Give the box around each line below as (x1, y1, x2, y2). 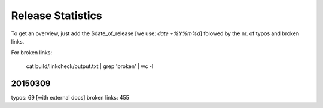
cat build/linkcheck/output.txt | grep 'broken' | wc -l (26, 63, 154, 70)
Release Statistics (11, 9, 103, 22)
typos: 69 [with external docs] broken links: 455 (11, 94, 130, 101)
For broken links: (11, 49, 53, 56)
